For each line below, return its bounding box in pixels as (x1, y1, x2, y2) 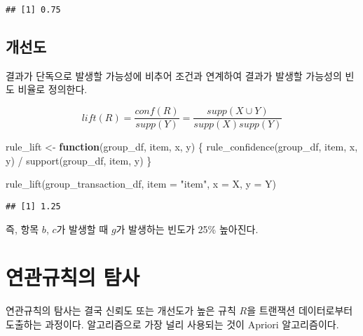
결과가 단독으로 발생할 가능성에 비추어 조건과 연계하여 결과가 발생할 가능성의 (6, 68, 342, 83)
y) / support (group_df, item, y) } (6, 153, 152, 167)
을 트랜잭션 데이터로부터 (247, 303, 353, 318)
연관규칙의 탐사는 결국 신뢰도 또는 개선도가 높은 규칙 (6, 303, 236, 318)
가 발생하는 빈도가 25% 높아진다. (116, 221, 259, 236)
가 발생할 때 (56, 221, 109, 236)
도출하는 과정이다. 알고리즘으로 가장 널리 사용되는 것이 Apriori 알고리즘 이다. (6, 316, 339, 331)
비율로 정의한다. (18, 82, 88, 97)
